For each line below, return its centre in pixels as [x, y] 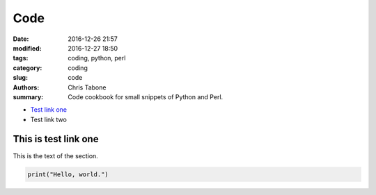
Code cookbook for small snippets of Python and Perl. [146, 96]
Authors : [26, 87]
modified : [27, 48]
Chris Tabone [87, 87]
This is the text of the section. [56, 155]
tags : [21, 58]
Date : [21, 39]
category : [28, 68]
